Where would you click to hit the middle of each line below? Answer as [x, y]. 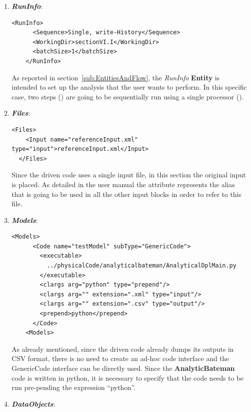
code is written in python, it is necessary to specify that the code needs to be [127, 377]
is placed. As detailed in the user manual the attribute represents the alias [123, 184]
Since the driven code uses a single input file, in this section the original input [129, 175]
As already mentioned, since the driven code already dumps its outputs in [123, 349]
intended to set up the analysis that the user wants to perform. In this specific [129, 87]
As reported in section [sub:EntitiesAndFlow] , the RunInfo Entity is [115, 77]
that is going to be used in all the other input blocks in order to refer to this [126, 194]
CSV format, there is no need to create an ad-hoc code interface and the [120, 358]
